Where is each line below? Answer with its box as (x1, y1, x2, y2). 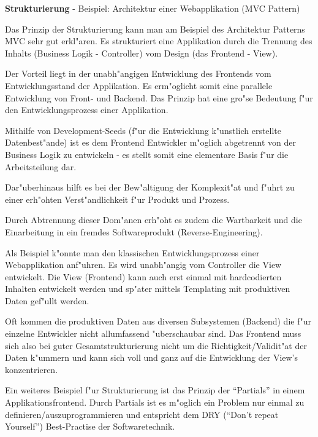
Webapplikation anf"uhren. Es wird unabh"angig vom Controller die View (5, 258, 282, 271)
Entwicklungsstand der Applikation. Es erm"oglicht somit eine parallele (5, 79, 273, 92)
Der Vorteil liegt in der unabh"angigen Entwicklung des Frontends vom (5, 67, 271, 80)
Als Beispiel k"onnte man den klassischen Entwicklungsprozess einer (5, 246, 260, 259)
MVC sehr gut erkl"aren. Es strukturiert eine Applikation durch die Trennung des (5, 34, 312, 47)
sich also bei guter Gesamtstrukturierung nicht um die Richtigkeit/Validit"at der (5, 339, 307, 352)
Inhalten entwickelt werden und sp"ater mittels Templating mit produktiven (5, 282, 290, 295)
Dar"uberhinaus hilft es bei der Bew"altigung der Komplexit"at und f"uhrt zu (5, 181, 295, 194)
